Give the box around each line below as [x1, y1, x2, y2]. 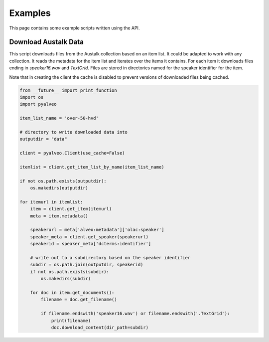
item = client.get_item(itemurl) [30, 206, 112, 212]
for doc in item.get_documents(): [30, 290, 115, 295]
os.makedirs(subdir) [40, 276, 91, 282]
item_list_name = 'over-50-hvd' [19, 115, 99, 121]
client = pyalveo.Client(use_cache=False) [19, 150, 125, 156]
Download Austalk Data [9, 38, 84, 46]
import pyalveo [19, 101, 57, 107]
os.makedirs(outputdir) [30, 185, 88, 191]
